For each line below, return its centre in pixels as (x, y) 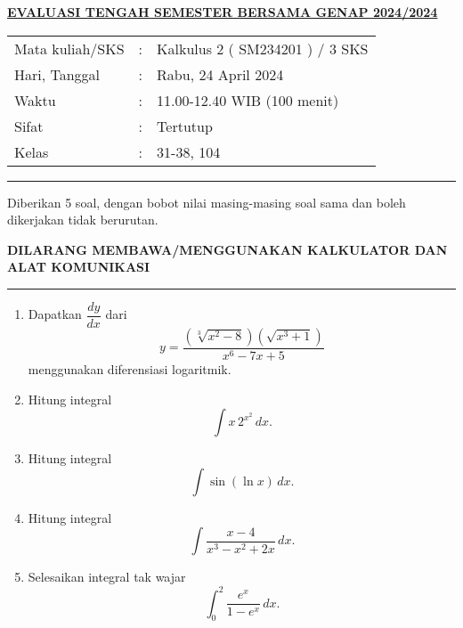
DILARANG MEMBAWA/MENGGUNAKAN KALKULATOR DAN (227, 249)
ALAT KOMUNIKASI (79, 267)
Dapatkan (55, 314)
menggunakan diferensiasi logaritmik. (130, 369)
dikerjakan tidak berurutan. (83, 220)
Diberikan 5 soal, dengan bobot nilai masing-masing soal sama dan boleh (207, 202)
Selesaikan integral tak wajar (107, 577)
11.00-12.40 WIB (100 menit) (248, 100)
